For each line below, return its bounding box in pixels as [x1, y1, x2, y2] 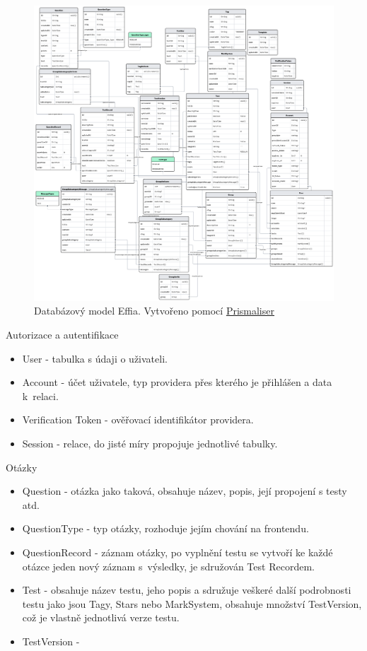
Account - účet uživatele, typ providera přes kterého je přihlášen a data [22, 375, 332, 389]
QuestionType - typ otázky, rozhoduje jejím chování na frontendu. [22, 521, 309, 536]
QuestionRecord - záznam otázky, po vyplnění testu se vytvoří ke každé [22, 544, 333, 559]
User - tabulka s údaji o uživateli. [22, 351, 168, 365]
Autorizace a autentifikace [6, 327, 119, 341]
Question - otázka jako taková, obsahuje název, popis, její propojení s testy [22, 483, 347, 498]
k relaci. [22, 388, 59, 403]
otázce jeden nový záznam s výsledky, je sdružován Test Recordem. [22, 558, 315, 573]
